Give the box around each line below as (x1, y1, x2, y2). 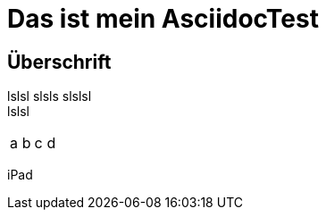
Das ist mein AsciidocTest (7, 4, 319, 34)
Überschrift (7, 50, 112, 73)
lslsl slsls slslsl (7, 88, 92, 104)
